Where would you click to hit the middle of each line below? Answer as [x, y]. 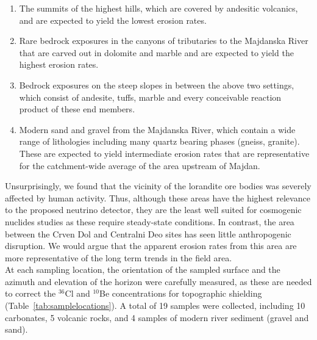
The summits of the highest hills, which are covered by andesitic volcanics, [158, 8]
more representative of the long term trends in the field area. [119, 257]
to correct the [30, 293]
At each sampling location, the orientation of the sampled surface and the [143, 269]
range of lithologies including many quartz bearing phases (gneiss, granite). [159, 141]
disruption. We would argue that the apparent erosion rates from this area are [151, 246]
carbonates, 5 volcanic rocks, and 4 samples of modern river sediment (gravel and [157, 317]
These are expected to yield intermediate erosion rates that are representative [164, 153]
